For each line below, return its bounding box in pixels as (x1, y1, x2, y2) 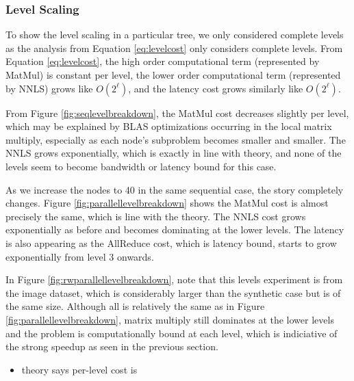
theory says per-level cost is (21, 362, 138, 376)
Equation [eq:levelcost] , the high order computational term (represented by (5, 54, 320, 68)
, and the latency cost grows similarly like (128, 81, 303, 95)
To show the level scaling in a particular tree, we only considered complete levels (5, 27, 344, 42)
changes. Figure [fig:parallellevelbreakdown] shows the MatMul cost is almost (5, 196, 329, 210)
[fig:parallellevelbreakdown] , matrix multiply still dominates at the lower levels (5, 312, 334, 326)
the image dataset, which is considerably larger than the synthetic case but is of (5, 285, 341, 300)
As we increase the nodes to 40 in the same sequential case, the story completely (5, 182, 344, 196)
